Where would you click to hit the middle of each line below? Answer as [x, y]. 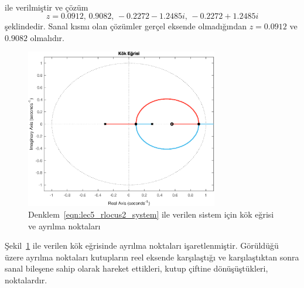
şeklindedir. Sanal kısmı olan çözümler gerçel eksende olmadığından [126, 26]
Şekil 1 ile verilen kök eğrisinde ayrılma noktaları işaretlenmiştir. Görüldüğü [142, 245]
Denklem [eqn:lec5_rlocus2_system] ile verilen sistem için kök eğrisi [151, 214]
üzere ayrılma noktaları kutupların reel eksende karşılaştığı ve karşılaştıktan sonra [152, 257]
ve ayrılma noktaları [64, 226]
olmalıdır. [47, 37]
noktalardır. [26, 279]
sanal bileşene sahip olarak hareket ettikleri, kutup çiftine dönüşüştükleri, [136, 268]
